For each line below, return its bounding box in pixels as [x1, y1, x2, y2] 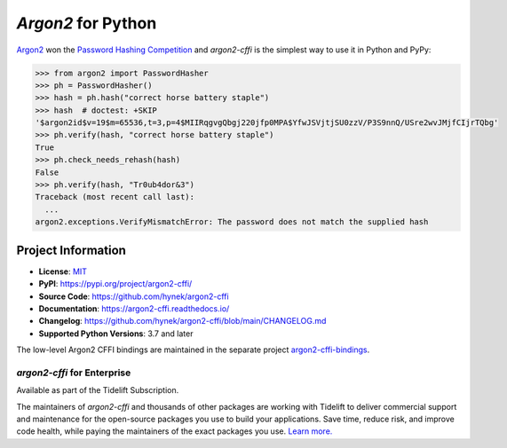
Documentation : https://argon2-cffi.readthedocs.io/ [38, 303, 230, 314]
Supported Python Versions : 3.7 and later [38, 328, 194, 339]
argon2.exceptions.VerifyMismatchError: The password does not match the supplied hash [35, 217, 429, 227]
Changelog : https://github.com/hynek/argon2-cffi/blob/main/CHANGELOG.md [38, 316, 327, 326]
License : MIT [38, 266, 88, 277]
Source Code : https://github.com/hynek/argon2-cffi [38, 291, 230, 302]
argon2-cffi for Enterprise [16, 366, 131, 379]
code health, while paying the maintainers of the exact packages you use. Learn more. [16, 426, 333, 436]
